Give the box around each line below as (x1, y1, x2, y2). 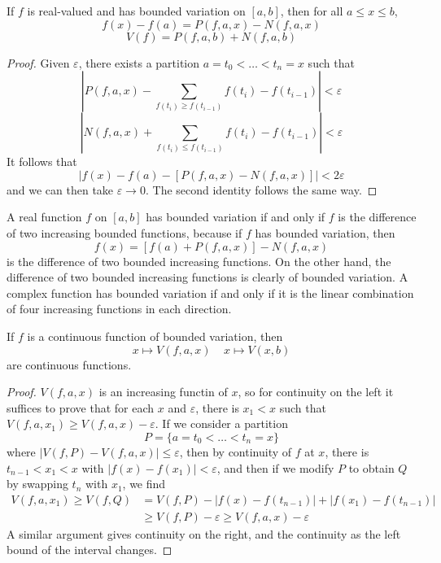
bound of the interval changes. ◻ (7, 541, 172, 558)
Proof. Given (7, 54, 70, 71)
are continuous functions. (7, 356, 132, 373)
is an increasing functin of (98, 383, 228, 400)
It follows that (7, 153, 77, 170)
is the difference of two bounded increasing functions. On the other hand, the (7, 252, 391, 269)
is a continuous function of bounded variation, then (27, 327, 283, 344)
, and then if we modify (216, 459, 334, 476)
